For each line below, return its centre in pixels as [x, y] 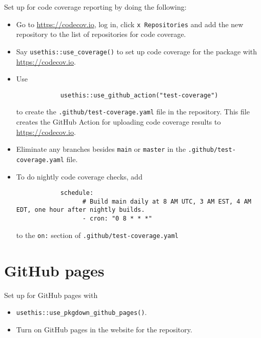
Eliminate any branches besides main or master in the [101, 149]
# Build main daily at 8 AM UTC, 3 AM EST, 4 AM [167, 201]
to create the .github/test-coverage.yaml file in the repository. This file [133, 112]
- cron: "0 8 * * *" [117, 219]
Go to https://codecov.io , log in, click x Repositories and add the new [130, 24]
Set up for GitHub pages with [51, 295]
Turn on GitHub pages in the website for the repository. [104, 329]
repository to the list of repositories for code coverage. [101, 34]
